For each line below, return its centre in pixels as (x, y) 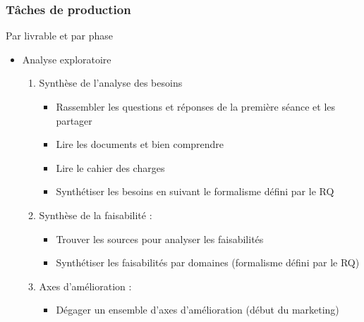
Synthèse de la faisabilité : (96, 215)
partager (74, 120)
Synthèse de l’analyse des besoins (111, 83)
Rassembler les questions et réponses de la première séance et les (196, 106)
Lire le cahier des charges (110, 167)
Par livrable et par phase (60, 36)
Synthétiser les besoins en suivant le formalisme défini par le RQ (195, 191)
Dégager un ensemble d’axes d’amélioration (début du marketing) (198, 310)
